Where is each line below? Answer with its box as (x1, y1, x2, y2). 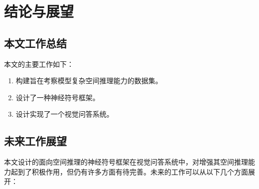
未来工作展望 (4, 133, 67, 149)
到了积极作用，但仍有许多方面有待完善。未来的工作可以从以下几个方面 (17, 166, 248, 177)
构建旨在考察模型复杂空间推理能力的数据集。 (15, 75, 162, 86)
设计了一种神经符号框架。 (15, 92, 100, 102)
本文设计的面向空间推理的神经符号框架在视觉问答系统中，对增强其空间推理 (4, 157, 248, 167)
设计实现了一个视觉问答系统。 (15, 109, 114, 119)
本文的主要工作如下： (4, 58, 74, 69)
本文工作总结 (4, 35, 67, 50)
